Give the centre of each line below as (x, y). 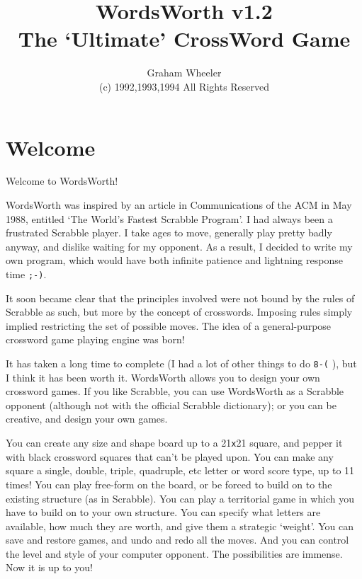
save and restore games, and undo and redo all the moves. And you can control (177, 540)
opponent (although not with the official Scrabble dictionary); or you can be (171, 405)
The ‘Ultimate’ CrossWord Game (184, 39)
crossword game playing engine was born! (95, 339)
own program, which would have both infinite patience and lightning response (174, 260)
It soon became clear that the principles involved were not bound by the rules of (180, 298)
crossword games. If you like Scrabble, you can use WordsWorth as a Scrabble (175, 391)
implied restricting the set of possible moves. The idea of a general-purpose (169, 325)
